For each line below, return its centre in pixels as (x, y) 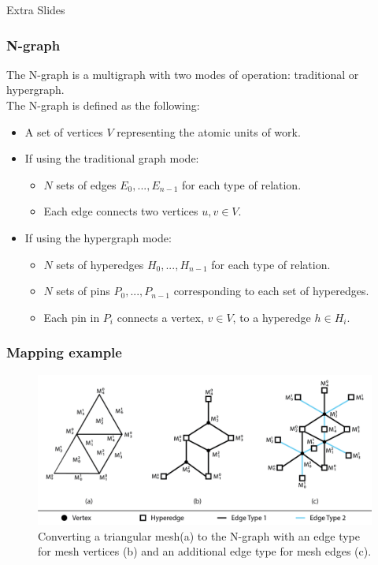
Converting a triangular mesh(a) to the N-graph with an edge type (199, 535)
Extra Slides (36, 9)
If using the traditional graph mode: (112, 158)
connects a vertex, (160, 317)
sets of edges (86, 184)
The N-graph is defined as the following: (103, 105)
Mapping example (64, 352)
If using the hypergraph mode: (98, 237)
